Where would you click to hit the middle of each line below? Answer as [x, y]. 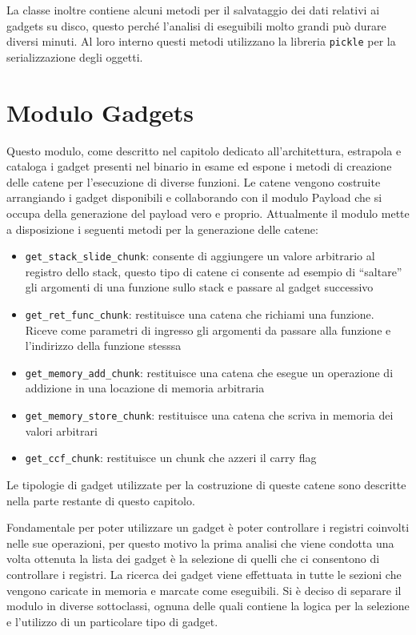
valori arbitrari [61, 430]
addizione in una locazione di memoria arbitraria [145, 388]
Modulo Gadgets [100, 112]
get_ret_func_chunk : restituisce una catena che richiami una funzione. [200, 313]
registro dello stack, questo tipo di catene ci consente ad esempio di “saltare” [214, 271]
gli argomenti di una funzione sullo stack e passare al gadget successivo [199, 287]
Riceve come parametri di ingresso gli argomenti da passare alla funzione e [208, 330]
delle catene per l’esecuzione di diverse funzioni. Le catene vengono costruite [194, 181]
